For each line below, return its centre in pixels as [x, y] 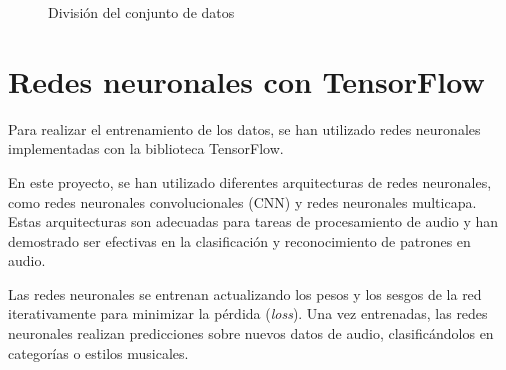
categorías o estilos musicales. [98, 352]
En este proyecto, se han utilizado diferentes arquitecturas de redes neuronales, [250, 181]
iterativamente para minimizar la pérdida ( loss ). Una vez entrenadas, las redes [248, 313]
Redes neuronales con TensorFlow [246, 80]
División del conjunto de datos [141, 12]
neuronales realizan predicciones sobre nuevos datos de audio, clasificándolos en [251, 333]
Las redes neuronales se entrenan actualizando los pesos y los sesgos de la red [245, 293]
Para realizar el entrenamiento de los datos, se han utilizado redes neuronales [244, 128]
